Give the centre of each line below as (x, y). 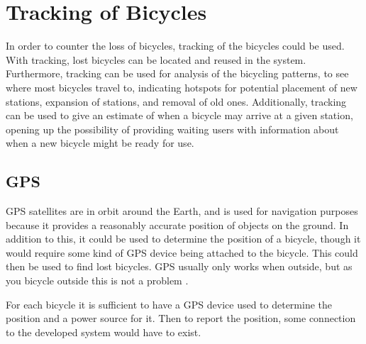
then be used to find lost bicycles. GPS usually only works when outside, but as (179, 266)
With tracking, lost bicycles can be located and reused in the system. (156, 59)
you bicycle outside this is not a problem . (97, 281)
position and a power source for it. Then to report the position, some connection (181, 318)
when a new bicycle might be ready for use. (100, 143)
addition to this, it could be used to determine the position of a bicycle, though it (183, 239)
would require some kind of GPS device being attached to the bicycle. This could (182, 252)
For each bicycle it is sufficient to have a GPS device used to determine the (169, 304)
